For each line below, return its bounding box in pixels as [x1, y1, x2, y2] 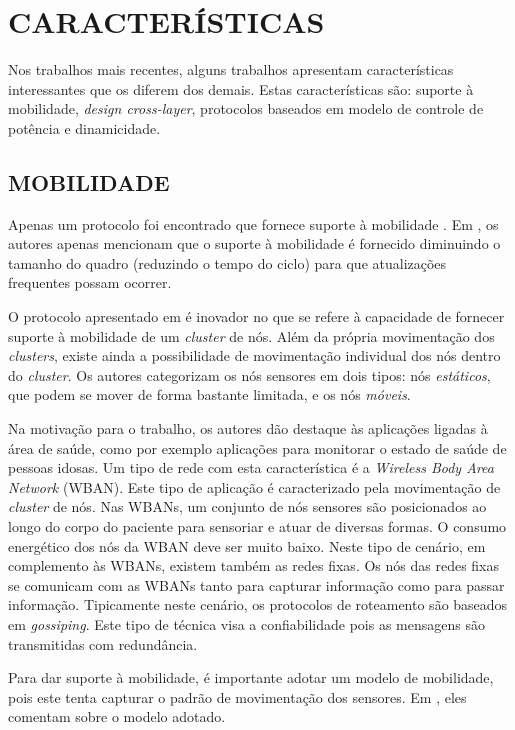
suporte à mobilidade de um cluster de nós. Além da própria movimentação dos [8, 325, 495, 346]
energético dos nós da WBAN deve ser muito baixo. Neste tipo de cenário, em [8, 535, 486, 556]
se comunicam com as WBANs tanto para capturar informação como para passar [8, 574, 505, 595]
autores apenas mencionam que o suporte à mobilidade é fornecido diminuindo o [8, 233, 501, 254]
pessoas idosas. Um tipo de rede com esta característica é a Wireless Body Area [8, 457, 494, 478]
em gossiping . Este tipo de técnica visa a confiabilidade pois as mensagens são [8, 613, 485, 634]
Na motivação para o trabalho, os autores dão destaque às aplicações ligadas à [8, 418, 488, 439]
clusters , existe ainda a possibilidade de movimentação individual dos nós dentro [8, 345, 501, 366]
